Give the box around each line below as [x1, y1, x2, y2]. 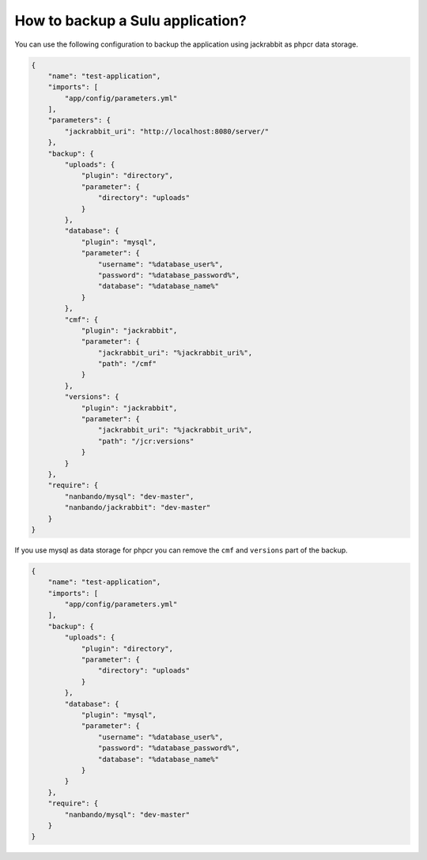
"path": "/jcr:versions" [97, 436, 195, 446]
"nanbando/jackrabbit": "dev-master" [64, 503, 211, 512]
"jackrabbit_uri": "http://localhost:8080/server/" [64, 126, 270, 136]
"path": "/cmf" [97, 360, 157, 368]
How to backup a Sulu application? [14, 12, 247, 29]
